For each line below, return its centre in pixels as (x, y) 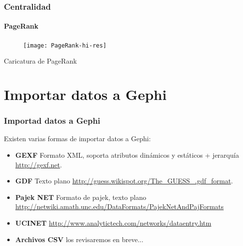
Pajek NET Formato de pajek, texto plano (81, 197)
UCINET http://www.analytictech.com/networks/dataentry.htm (113, 223)
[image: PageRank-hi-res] (65, 45)
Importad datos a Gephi (52, 121)
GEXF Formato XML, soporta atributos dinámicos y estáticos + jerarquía (127, 155)
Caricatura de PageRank (40, 61)
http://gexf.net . (38, 164)
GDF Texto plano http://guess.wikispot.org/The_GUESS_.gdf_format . (124, 181)
